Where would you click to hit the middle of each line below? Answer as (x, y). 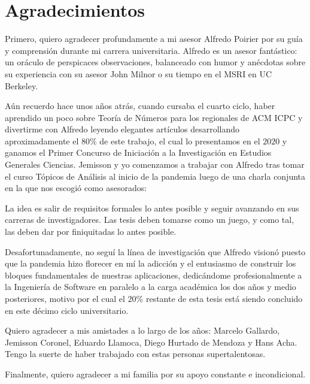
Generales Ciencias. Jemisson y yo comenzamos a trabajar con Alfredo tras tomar (155, 164)
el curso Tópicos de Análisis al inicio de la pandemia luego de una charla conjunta (155, 176)
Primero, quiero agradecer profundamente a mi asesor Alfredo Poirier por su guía (154, 39)
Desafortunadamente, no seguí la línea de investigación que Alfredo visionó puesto (155, 251)
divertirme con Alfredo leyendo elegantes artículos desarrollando (122, 129)
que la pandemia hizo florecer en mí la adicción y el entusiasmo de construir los (151, 263)
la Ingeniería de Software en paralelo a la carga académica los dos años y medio (151, 287)
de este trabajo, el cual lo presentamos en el (180, 140)
